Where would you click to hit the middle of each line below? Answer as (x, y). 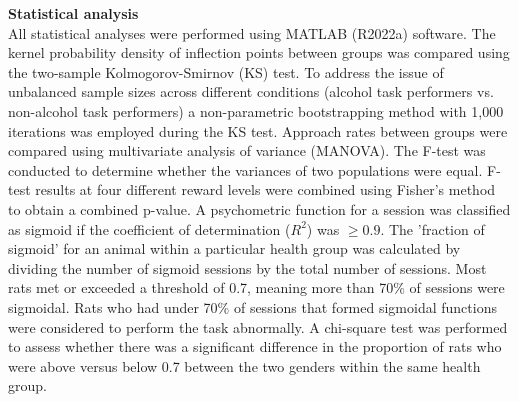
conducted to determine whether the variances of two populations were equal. (245, 169)
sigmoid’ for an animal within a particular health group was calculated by (234, 248)
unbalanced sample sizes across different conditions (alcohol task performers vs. (251, 91)
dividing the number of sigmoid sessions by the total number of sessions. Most (247, 267)
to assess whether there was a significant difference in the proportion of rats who (255, 346)
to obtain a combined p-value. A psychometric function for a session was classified (259, 208)
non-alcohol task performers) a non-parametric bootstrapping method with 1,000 (256, 110)
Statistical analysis (73, 13)
